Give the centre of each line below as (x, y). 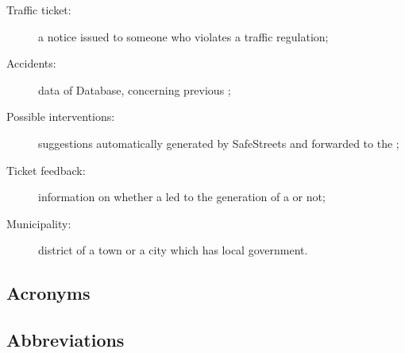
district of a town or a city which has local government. (173, 250)
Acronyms (48, 293)
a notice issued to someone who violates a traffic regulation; (183, 36)
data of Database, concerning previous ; (135, 89)
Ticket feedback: (46, 170)
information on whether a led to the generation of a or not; (182, 197)
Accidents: (31, 63)
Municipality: (39, 223)
